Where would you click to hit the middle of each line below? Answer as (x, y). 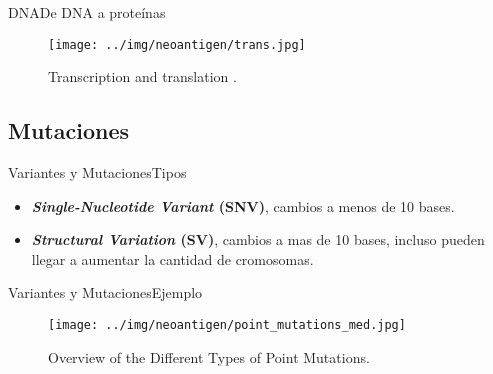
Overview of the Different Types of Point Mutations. (209, 356)
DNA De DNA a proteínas (87, 12)
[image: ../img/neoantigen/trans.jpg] (177, 44)
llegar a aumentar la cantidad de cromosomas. (172, 258)
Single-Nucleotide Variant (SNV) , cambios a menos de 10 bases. (243, 205)
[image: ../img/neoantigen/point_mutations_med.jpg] (227, 325)
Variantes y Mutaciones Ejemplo (105, 292)
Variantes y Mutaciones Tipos (97, 172)
